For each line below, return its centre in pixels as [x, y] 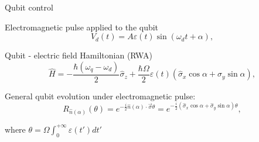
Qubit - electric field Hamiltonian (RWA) [79, 55]
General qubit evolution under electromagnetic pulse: [100, 96]
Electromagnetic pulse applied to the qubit [82, 27]
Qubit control [29, 7]
